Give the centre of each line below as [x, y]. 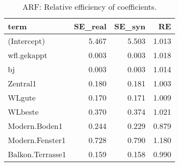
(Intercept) [26, 41]
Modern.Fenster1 [37, 140]
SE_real [90, 26]
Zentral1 [22, 83]
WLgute [22, 97]
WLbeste [23, 112]
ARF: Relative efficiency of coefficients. [89, 7]
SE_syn [130, 26]
